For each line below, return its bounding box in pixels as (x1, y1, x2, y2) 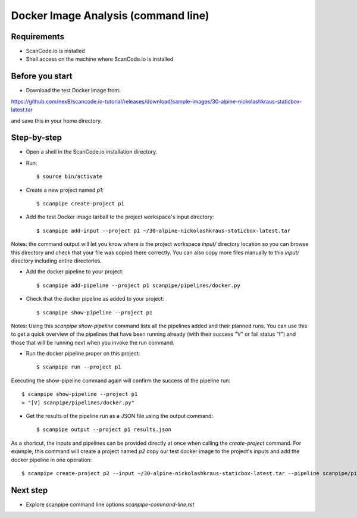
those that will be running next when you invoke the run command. (11, 339, 175, 346)
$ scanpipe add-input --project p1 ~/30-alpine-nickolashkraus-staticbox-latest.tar (36, 227, 291, 234)
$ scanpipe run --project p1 (36, 364, 121, 370)
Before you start (11, 71, 73, 82)
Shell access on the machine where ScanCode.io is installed (26, 55, 174, 63)
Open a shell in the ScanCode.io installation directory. (26, 148, 158, 155)
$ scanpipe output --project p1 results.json (36, 426, 172, 433)
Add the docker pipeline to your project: (26, 268, 124, 275)
